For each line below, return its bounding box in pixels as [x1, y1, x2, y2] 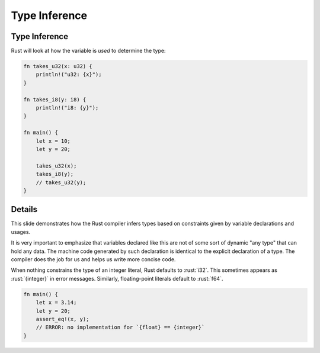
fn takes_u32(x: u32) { [23, 63, 93, 70]
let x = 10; [36, 137, 71, 145]
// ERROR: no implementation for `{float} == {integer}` [36, 324, 205, 331]
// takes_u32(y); [36, 179, 87, 186]
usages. [11, 228, 31, 235]
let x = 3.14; [36, 299, 77, 306]
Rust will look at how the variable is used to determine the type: [11, 47, 166, 54]
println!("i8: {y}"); [36, 104, 99, 111]
